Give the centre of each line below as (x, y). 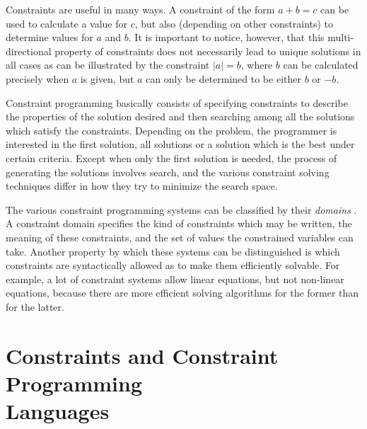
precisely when (37, 78)
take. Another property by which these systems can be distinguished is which (173, 251)
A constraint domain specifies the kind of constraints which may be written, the (179, 223)
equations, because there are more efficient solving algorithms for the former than (182, 293)
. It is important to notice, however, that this (226, 37)
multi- (341, 37)
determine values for (49, 37)
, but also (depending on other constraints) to (234, 23)
